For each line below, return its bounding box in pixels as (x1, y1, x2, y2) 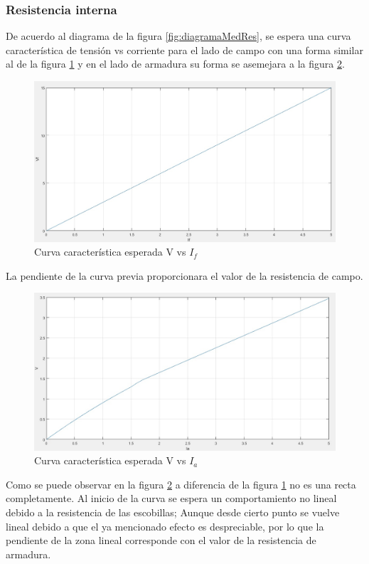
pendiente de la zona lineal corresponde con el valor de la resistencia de (6, 533, 316, 548)
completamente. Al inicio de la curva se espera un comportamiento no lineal (6, 491, 337, 506)
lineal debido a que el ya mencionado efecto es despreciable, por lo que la (6, 518, 324, 533)
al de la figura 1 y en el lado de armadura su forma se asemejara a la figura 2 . (6, 56, 345, 71)
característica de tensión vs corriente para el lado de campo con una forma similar (6, 42, 363, 57)
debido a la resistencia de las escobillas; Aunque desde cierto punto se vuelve (6, 504, 340, 519)
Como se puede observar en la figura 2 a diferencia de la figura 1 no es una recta (6, 476, 356, 491)
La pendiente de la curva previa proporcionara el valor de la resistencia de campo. (6, 268, 363, 283)
